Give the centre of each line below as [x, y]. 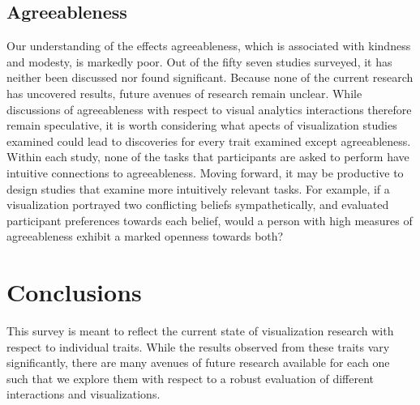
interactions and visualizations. [84, 394]
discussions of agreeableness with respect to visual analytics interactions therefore [209, 109]
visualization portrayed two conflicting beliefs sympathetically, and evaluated [198, 205]
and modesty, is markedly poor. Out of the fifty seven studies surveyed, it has [199, 61]
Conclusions [74, 292]
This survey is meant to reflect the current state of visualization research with [200, 331]
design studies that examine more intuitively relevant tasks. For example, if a [198, 188]
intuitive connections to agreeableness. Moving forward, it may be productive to [205, 172]
